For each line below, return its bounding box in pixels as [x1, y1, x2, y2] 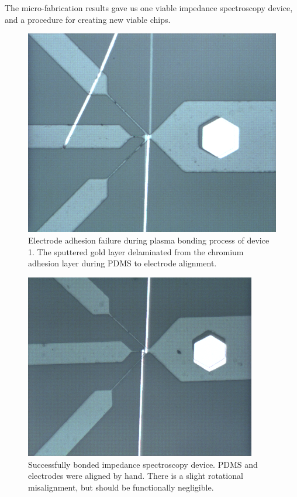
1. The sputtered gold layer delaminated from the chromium [28, 245, 244, 258]
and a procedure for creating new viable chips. [5, 13, 171, 25]
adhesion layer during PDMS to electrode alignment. [28, 257, 217, 269]
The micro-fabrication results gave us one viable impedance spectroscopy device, [5, 2, 293, 13]
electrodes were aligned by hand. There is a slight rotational [28, 469, 243, 482]
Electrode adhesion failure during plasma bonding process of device [28, 234, 270, 246]
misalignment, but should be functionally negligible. [28, 481, 214, 493]
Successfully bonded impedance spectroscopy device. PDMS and [28, 458, 258, 470]
